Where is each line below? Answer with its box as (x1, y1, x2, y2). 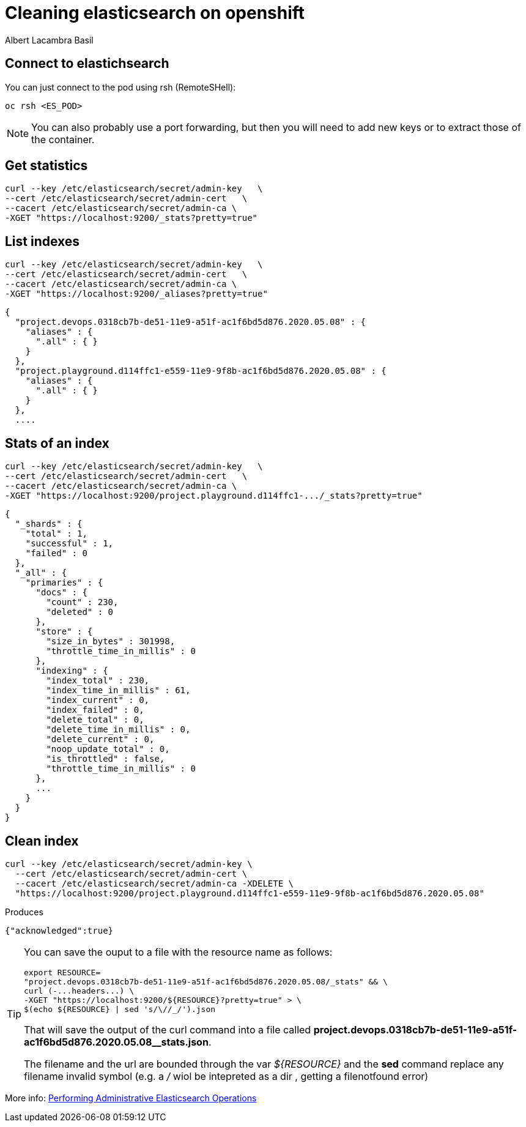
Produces (5, 906, 43, 917)
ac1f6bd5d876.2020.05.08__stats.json (24, 1035, 209, 1048)
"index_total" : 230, (46, 675, 150, 686)
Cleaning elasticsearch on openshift (5, 2, 305, 23)
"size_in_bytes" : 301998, (46, 636, 176, 647)
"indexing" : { (35, 666, 108, 676)
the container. (31, 133, 95, 146)
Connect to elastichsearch (5, 56, 169, 72)
